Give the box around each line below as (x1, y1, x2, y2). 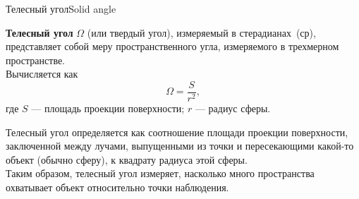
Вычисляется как (6, 66, 78, 81)
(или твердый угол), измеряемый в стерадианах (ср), (87, 25, 316, 40)
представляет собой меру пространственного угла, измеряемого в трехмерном (6, 39, 339, 54)
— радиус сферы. (195, 101, 271, 116)
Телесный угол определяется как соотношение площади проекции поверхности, (6, 124, 348, 139)
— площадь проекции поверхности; (31, 101, 185, 116)
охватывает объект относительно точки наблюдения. (6, 180, 229, 194)
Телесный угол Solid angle (6, 1, 116, 16)
